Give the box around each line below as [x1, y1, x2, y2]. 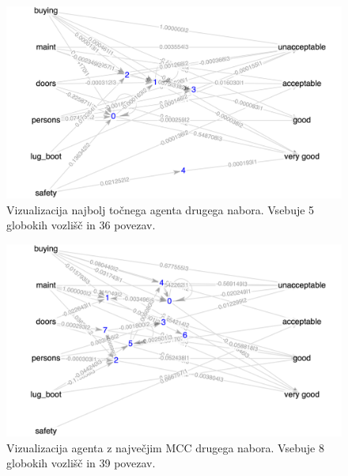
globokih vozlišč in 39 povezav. [6, 455, 156, 471]
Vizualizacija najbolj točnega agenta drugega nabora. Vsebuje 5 [6, 201, 315, 217]
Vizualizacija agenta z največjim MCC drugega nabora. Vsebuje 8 [6, 439, 324, 455]
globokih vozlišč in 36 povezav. [6, 217, 156, 233]
